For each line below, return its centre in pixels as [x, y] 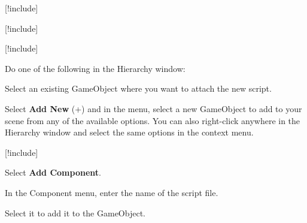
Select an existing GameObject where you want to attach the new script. [138, 88]
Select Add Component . [53, 172]
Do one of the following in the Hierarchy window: [95, 68]
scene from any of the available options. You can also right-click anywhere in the [153, 120]
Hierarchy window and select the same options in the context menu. [129, 132]
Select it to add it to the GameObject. [75, 213]
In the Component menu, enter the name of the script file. [112, 192]
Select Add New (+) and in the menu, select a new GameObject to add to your [153, 108]
